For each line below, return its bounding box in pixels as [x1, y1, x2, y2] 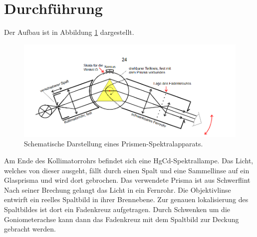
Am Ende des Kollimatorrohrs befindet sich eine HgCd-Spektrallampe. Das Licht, [4, 155, 254, 166]
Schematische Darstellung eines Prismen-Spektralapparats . [24, 138, 203, 149]
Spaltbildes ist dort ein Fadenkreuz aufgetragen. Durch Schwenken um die [4, 204, 231, 214]
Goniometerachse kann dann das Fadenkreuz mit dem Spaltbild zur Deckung [4, 214, 239, 224]
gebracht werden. [4, 224, 56, 234]
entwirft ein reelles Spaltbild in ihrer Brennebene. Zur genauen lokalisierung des [4, 194, 249, 205]
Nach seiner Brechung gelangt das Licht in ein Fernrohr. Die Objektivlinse [4, 184, 231, 195]
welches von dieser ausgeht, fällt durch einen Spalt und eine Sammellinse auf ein [4, 165, 250, 175]
